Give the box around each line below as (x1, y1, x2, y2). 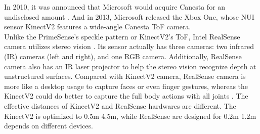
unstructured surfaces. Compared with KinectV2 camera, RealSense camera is (4, 71, 246, 81)
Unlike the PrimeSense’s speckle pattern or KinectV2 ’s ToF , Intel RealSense (4, 31, 240, 41)
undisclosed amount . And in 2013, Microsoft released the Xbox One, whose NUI (4, 11, 254, 22)
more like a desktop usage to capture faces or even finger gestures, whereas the (4, 80, 248, 91)
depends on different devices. (4, 120, 93, 131)
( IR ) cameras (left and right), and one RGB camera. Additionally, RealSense (4, 51, 242, 61)
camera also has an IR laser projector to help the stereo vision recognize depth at (4, 61, 256, 71)
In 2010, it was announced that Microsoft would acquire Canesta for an (4, 2, 226, 12)
